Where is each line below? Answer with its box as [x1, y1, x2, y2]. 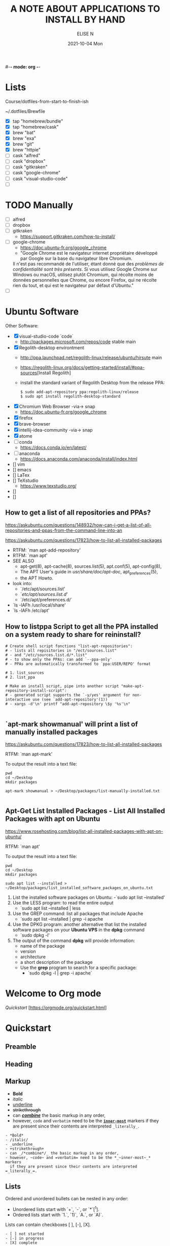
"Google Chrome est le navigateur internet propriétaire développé [20, 250, 158, 256]
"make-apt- [121, 684, 144, 689]
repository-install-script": [5, 688, 67, 693]
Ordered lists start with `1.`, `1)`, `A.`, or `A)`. [12, 1212, 104, 1218]
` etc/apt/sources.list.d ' [20, 591, 68, 597]
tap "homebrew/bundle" [12, 118, 63, 124]
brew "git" [12, 141, 35, 147]
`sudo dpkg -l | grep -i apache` [27, 969, 92, 976]
